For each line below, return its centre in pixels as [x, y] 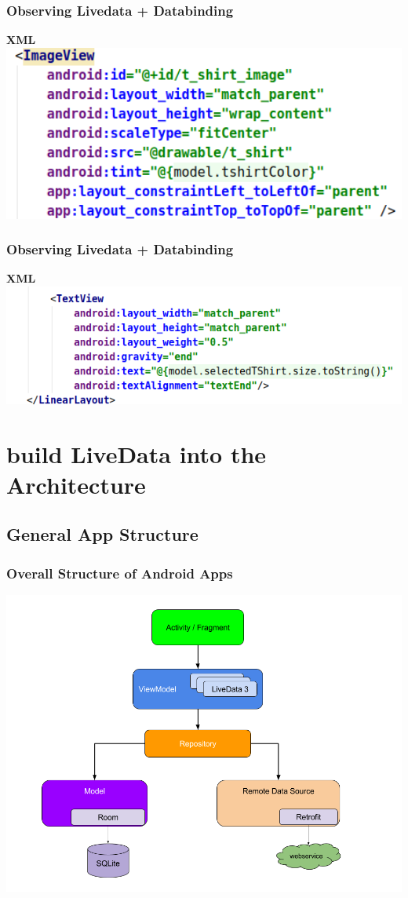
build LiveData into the [137, 453]
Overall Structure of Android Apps [120, 573]
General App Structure [102, 534]
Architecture [76, 484]
